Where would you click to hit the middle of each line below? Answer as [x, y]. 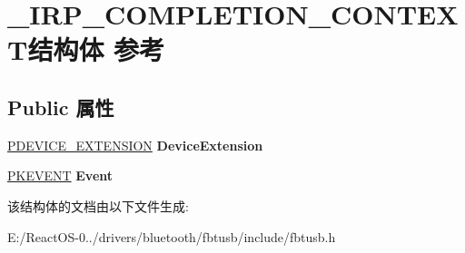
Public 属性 [61, 107]
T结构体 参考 [86, 49]
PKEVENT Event [60, 175]
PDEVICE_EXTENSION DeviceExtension [135, 145]
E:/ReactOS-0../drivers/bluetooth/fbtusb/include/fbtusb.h [172, 236]
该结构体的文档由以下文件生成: [98, 205]
